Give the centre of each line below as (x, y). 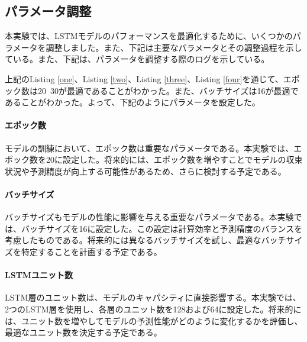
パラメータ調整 (48, 11)
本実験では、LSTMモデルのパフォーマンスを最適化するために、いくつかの (149, 36)
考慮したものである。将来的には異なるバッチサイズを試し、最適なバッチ (146, 240)
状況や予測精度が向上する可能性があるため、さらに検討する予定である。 (146, 171)
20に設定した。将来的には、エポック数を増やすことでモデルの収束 (174, 159)
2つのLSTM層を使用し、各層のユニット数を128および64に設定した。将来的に (153, 309)
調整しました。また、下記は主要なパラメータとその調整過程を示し (174, 47)
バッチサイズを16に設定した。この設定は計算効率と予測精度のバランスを (162, 228)
